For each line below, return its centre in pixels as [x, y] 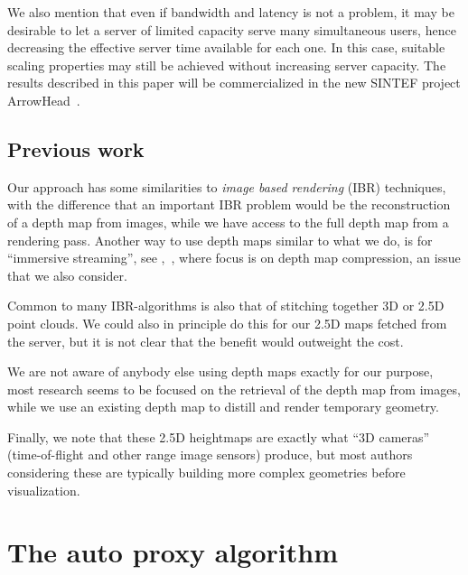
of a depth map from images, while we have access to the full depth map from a [228, 222]
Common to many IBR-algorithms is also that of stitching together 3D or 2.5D [226, 306]
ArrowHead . [44, 100]
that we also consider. [67, 275]
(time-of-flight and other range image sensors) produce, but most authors [210, 454]
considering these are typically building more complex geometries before [206, 473]
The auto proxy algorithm [173, 552]
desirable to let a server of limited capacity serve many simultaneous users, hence [232, 29]
